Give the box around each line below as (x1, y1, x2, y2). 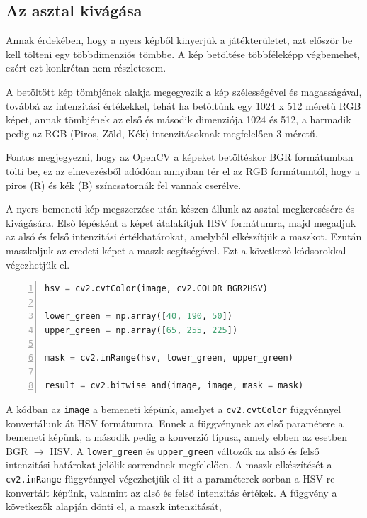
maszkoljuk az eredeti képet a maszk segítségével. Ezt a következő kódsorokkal (6, 242, 346, 257)
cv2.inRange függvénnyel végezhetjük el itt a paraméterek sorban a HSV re (6, 471, 335, 485)
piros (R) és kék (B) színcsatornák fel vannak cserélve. (6, 177, 242, 192)
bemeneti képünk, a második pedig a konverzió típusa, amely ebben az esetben (6, 429, 348, 444)
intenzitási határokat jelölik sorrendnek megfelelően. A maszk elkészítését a (6, 457, 332, 472)
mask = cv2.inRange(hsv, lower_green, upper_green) (45, 353, 293, 364)
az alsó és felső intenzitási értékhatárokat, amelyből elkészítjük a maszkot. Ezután (6, 229, 362, 244)
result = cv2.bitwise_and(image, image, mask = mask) (45, 381, 304, 391)
